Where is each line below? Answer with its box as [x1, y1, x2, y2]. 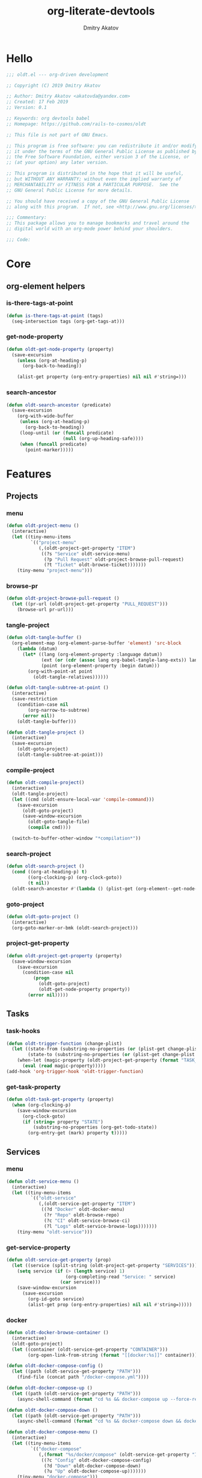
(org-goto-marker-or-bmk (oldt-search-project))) [11, 925, 138, 931]
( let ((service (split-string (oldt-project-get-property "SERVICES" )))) [11, 1262, 200, 1268]
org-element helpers [6, 281, 85, 291]
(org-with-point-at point [28, 668, 93, 675]
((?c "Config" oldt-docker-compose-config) [41, 1457, 152, 1463]
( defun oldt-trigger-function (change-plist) [6, 1040, 122, 1046]
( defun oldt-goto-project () [6, 913, 79, 920]
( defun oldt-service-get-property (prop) [6, 1257, 112, 1263]
